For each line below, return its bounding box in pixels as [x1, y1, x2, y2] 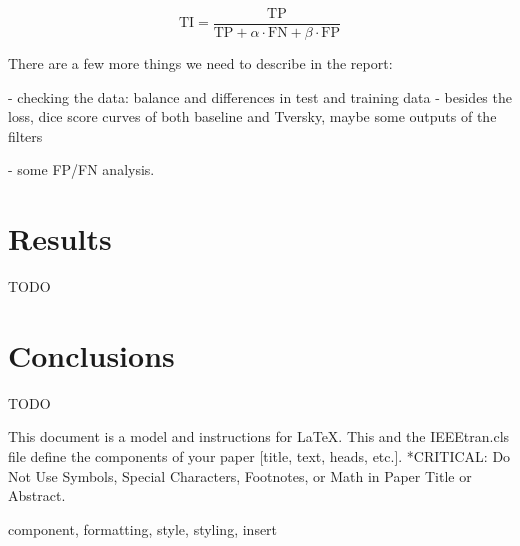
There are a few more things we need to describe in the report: [8, 53, 393, 74]
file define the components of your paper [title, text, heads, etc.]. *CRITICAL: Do [8, 446, 511, 467]
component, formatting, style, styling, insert [8, 518, 278, 539]
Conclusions [8, 334, 175, 375]
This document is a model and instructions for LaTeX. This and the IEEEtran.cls [8, 426, 510, 447]
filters [8, 125, 43, 146]
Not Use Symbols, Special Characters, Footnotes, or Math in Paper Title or [8, 465, 472, 486]
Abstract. [8, 485, 66, 506]
